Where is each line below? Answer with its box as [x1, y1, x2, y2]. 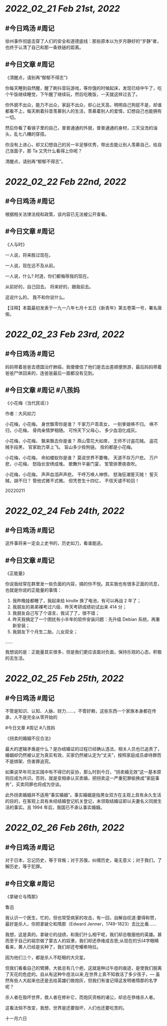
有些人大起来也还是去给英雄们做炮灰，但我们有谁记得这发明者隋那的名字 [9, 978, 158, 984]
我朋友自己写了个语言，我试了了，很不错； [12, 610, 100, 616]
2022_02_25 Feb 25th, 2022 [5, 673, 124, 684]
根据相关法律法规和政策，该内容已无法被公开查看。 [5, 211, 110, 217]
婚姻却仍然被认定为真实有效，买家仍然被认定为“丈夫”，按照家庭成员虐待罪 [5, 752, 158, 758]
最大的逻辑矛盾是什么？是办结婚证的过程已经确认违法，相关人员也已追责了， [5, 746, 162, 752]
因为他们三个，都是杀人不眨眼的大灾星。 [5, 954, 88, 960]
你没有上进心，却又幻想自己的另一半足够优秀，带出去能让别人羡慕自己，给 [5, 141, 158, 147]
